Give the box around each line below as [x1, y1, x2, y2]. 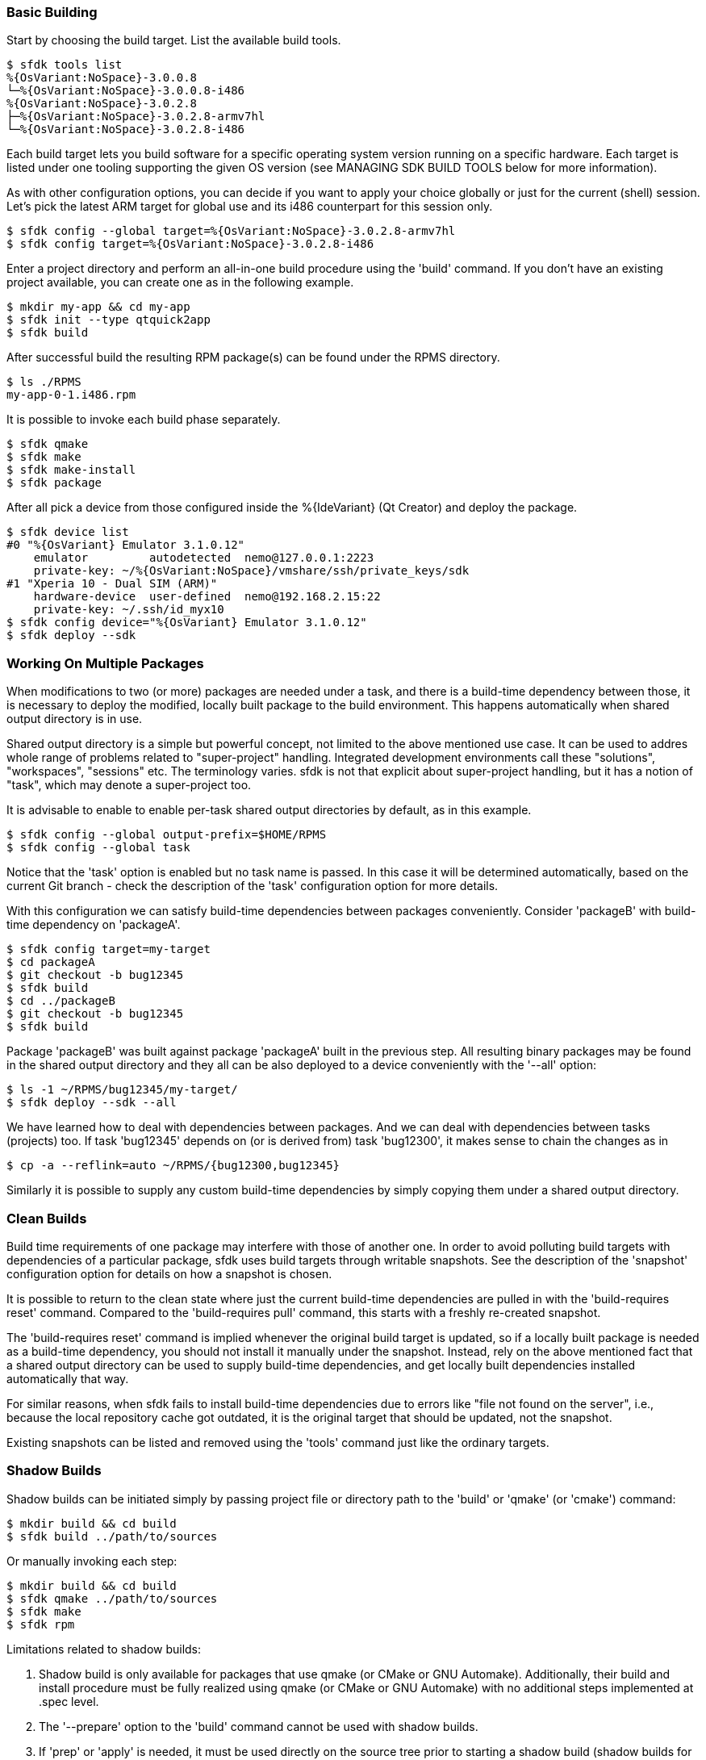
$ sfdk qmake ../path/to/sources [6, 1591, 218, 1605]
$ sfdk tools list [6, 58, 123, 72]
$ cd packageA [6, 955, 95, 969]
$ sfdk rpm [6, 1617, 75, 1631]
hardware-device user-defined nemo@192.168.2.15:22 [33, 590, 381, 604]
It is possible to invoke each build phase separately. [6, 412, 281, 427]
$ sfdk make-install [6, 463, 136, 477]
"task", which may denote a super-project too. [6, 778, 252, 792]
